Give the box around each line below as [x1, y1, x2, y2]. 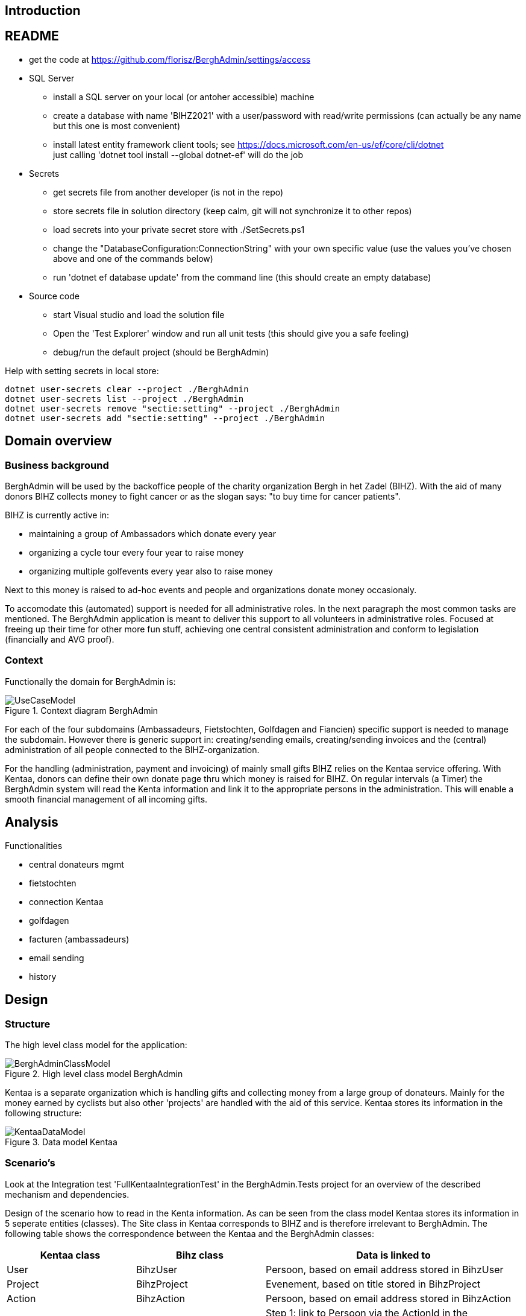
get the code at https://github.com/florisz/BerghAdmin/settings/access [29, 54, 311, 65]
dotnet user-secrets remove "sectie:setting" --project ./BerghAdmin [5, 403, 340, 413]
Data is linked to [356, 1248, 431, 1261]
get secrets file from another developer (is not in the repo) [53, 186, 284, 197]
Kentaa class [40, 1248, 101, 1261]
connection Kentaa [29, 896, 104, 907]
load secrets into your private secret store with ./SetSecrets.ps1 [53, 224, 305, 235]
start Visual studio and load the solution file [53, 309, 225, 320]
